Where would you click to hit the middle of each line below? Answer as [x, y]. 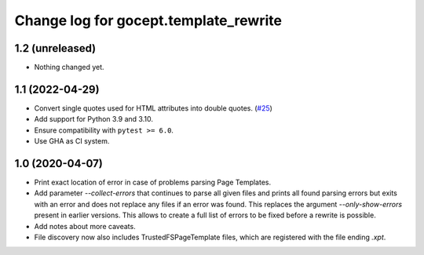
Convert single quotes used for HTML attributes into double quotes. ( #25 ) [153, 108]
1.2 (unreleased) [55, 48]
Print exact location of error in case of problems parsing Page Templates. [153, 182]
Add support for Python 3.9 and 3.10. [93, 119]
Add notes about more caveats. [85, 226]
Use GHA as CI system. [72, 141]
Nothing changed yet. [69, 67]
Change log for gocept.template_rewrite [148, 20]
